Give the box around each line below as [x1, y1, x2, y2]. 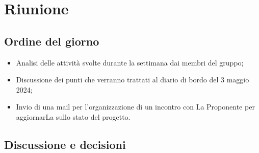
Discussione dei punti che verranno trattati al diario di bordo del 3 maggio [16, 74, 249, 85]
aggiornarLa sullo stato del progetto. [16, 111, 131, 122]
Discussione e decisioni [4, 136, 126, 152]
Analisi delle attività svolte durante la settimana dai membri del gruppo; [16, 57, 244, 68]
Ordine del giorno [4, 33, 99, 49]
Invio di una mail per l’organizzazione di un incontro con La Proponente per [16, 101, 255, 112]
